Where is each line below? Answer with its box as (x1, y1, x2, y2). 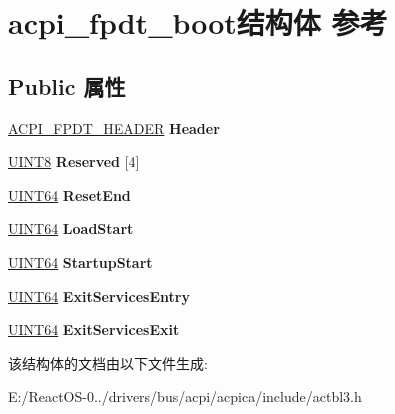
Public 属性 (8, 70, 126, 101)
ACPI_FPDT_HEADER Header (8, 117, 220, 138)
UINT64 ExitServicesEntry (8, 285, 190, 306)
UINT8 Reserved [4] (8, 151, 140, 172)
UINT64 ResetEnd (8, 184, 131, 205)
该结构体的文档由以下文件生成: (8, 352, 208, 373)
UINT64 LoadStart (8, 218, 134, 239)
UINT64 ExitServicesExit (8, 319, 180, 340)
